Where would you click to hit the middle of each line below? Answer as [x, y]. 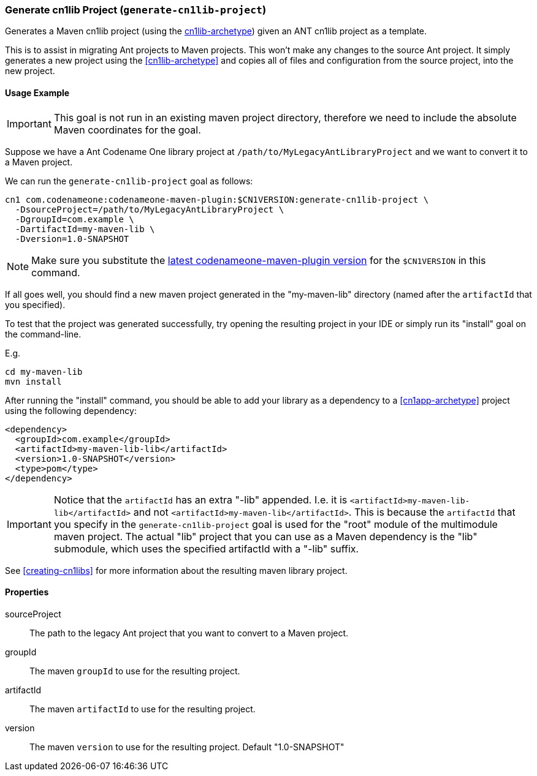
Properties [27, 592]
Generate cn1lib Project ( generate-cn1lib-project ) [136, 10]
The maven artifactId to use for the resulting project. [143, 709]
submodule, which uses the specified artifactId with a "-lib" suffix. [206, 548]
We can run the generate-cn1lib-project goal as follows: [129, 181]
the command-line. [43, 334]
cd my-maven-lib [44, 371]
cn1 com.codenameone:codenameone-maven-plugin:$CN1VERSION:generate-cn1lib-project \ [217, 199]
